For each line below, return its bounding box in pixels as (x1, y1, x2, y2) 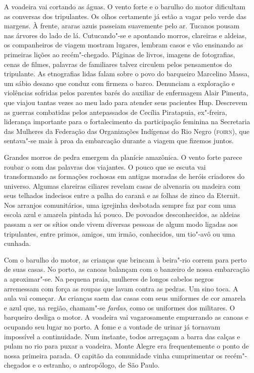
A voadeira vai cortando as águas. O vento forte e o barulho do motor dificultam (4, 1, 246, 11)
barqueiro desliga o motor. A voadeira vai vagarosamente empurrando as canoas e (4, 312, 249, 322)
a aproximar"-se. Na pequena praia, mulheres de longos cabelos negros (4, 274, 214, 284)
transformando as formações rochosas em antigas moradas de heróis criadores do (4, 171, 245, 181)
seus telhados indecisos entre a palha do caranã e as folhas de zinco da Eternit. (4, 190, 240, 200)
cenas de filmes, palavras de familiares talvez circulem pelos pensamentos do (4, 59, 232, 69)
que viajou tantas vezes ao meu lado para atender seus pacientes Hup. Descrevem (4, 97, 248, 107)
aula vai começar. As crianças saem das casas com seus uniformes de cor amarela (4, 293, 246, 303)
